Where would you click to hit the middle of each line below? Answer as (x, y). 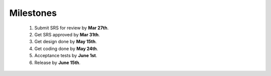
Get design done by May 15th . (66, 42)
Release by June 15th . (57, 63)
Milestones (33, 13)
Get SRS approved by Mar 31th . (67, 34)
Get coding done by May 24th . (66, 48)
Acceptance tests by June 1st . (66, 56)
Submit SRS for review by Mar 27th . (72, 28)
